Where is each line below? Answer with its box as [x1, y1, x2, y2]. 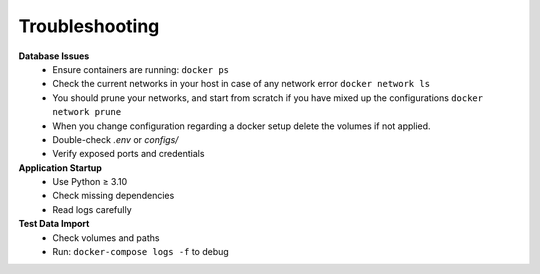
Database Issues [18, 50, 90, 62]
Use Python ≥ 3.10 [52, 176, 128, 188]
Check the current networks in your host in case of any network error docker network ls [52, 78, 430, 90]
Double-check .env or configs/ [52, 133, 179, 145]
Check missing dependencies [52, 190, 175, 202]
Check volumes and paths [52, 231, 160, 244]
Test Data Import [18, 218, 90, 230]
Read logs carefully [52, 203, 132, 215]
